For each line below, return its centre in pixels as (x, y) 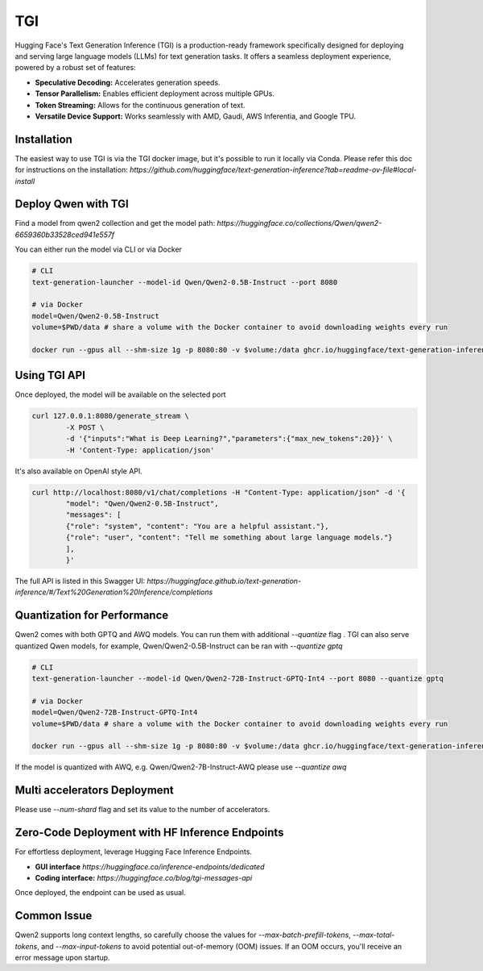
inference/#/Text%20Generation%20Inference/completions (114, 592)
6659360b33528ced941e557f (65, 235)
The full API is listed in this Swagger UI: (80, 581)
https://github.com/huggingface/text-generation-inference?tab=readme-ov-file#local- (273, 170)
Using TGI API (50, 375)
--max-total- (374, 935)
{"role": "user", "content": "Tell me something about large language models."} (229, 538)
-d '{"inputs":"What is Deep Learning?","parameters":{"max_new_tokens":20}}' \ (229, 439)
